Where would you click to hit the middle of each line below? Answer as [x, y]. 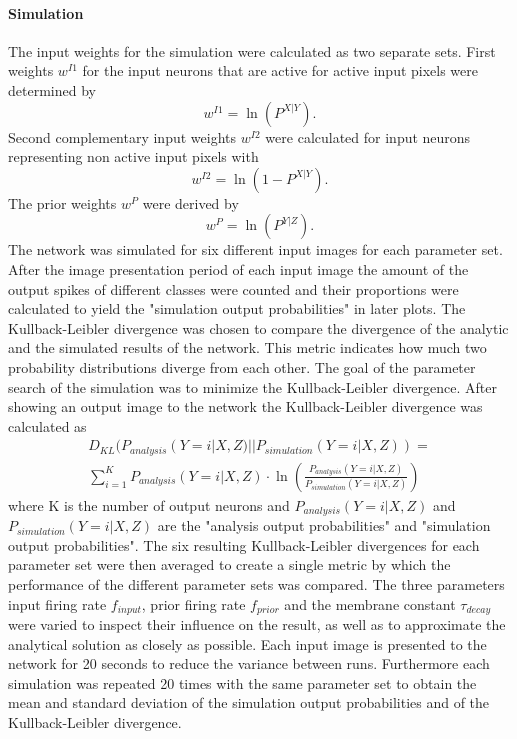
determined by [52, 89]
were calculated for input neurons [368, 136]
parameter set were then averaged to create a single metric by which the [229, 564]
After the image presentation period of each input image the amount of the [238, 268]
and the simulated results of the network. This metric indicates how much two [247, 347]
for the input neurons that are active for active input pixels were [280, 70]
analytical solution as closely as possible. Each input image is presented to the [247, 643]
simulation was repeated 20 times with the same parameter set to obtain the [242, 682]
